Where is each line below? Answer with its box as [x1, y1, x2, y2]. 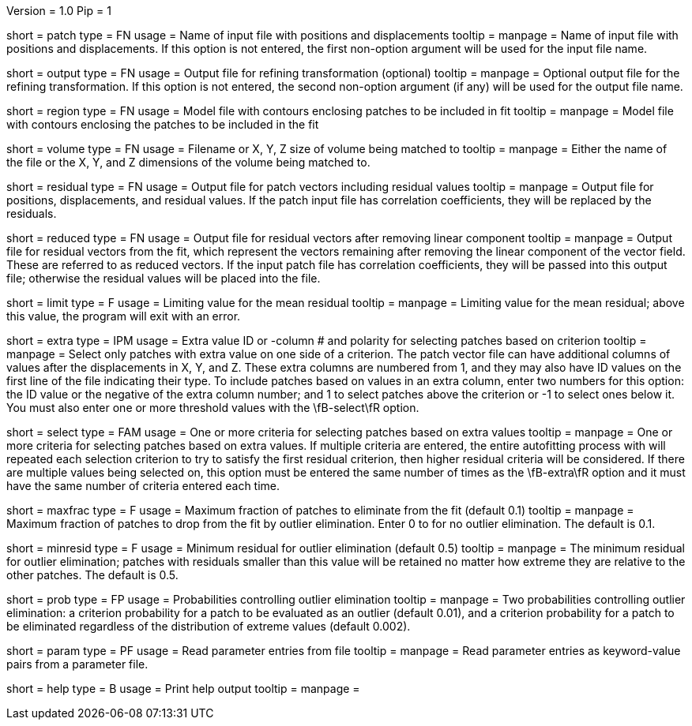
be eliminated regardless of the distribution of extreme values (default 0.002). [6, 619, 411, 633]
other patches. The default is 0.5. [6, 568, 179, 582]
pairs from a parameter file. [6, 657, 149, 671]
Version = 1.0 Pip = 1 [6, 4, 111, 17]
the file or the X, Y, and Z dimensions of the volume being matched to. [6, 155, 370, 169]
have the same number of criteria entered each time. [6, 479, 280, 492]
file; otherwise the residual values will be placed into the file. [6, 271, 321, 285]
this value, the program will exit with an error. [6, 309, 241, 323]
